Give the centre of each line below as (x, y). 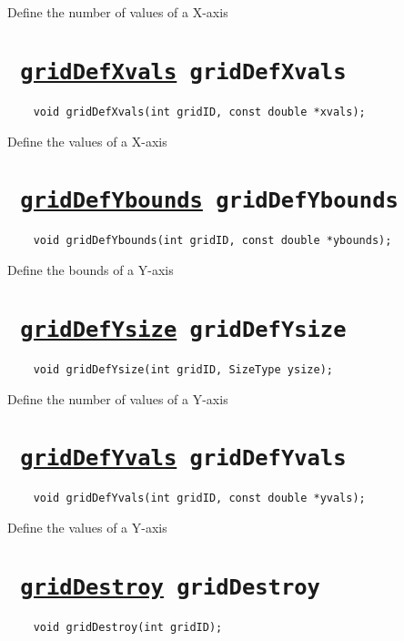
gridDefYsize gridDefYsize (183, 329)
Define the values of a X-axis (87, 141)
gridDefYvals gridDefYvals (183, 458)
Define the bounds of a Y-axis (91, 270)
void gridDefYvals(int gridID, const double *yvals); (199, 499)
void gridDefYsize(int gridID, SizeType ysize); (183, 369)
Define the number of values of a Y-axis (118, 398)
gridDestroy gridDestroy (170, 587)
